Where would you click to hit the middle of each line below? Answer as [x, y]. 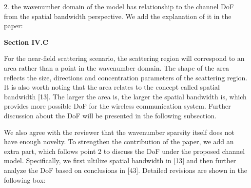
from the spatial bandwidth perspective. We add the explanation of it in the [118, 16]
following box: [25, 179]
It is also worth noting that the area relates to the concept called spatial [112, 87]
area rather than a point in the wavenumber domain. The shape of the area [116, 67]
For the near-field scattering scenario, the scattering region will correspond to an [124, 58]
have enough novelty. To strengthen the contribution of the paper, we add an [119, 141]
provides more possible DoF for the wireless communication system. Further [117, 106]
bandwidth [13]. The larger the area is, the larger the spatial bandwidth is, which [125, 96]
